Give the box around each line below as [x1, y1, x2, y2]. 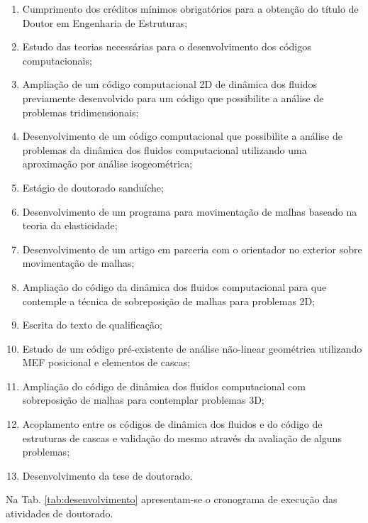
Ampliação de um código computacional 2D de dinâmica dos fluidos [22, 77, 318, 92]
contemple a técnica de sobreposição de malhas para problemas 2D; [22, 293, 316, 308]
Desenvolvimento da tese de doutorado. [22, 468, 193, 483]
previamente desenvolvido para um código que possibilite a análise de [22, 90, 324, 105]
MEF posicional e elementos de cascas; [22, 355, 191, 370]
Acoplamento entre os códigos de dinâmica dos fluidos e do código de [22, 417, 323, 431]
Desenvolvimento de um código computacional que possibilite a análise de [22, 128, 343, 143]
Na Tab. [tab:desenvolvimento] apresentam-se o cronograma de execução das [6, 492, 338, 507]
